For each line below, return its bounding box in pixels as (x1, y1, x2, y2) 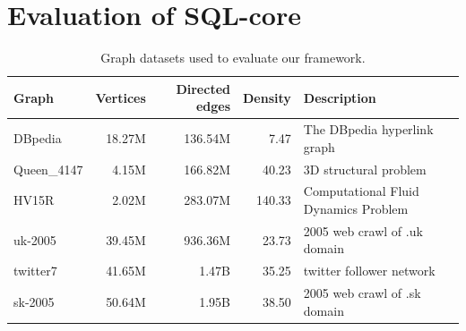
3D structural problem (303, 159, 427, 178)
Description (303, 88, 376, 106)
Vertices (95, 88, 146, 106)
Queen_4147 (13, 159, 83, 178)
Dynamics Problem (303, 199, 409, 218)
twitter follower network (303, 261, 436, 280)
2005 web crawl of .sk (303, 284, 421, 302)
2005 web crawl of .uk (303, 221, 423, 240)
